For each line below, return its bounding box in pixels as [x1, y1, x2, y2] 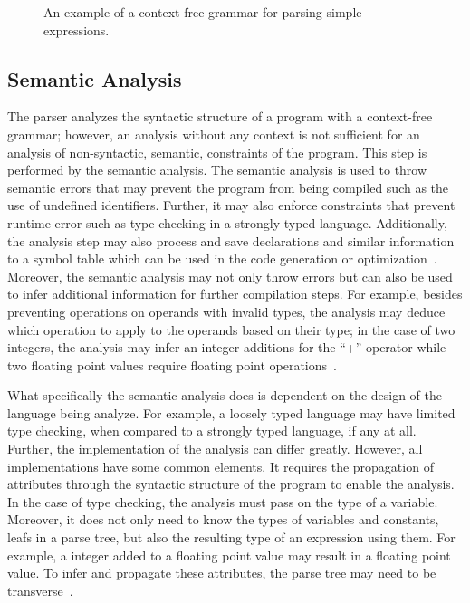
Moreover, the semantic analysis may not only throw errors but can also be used [7, 266, 453, 285]
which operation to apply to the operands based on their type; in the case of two [7, 320, 456, 339]
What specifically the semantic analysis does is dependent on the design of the [7, 386, 443, 405]
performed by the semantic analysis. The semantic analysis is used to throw [7, 160, 427, 179]
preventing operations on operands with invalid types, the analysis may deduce [7, 301, 446, 321]
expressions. [43, 20, 110, 39]
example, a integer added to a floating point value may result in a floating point [7, 545, 451, 564]
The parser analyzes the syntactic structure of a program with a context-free [7, 107, 433, 126]
